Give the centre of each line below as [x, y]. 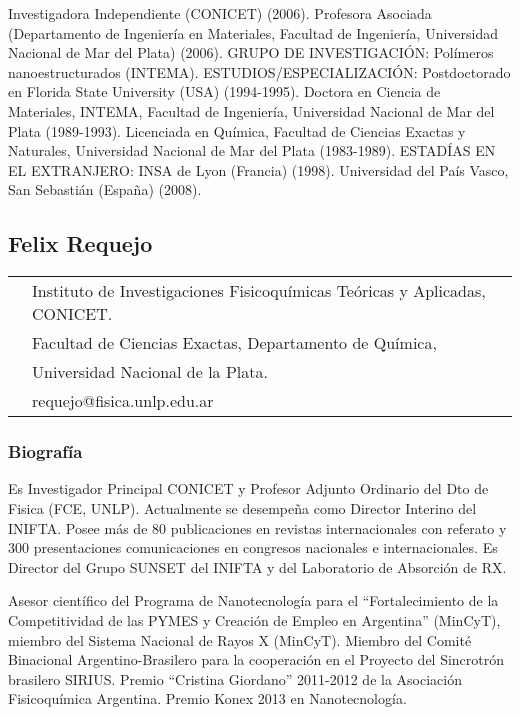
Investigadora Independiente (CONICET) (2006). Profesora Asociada [220, 13]
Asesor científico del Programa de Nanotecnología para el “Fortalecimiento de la [253, 600]
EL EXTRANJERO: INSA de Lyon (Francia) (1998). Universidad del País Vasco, [258, 169]
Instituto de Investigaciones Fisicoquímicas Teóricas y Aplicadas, [259, 291]
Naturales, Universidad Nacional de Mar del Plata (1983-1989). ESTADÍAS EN [252, 150]
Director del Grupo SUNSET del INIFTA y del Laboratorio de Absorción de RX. [257, 566]
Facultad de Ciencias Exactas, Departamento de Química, [234, 343]
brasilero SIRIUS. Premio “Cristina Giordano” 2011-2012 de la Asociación [235, 678]
